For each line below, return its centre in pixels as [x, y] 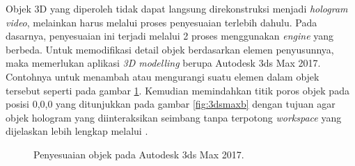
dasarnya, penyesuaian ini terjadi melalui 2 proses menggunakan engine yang [170, 36]
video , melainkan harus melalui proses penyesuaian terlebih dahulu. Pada [161, 22]
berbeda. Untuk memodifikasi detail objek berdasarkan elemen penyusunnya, [170, 49]
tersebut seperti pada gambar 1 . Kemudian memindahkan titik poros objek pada [177, 90]
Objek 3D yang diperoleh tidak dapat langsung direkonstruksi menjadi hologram [177, 8]
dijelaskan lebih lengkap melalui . [77, 131]
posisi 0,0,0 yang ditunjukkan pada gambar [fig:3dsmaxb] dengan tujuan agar [171, 104]
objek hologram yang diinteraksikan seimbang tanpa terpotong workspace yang [174, 117]
